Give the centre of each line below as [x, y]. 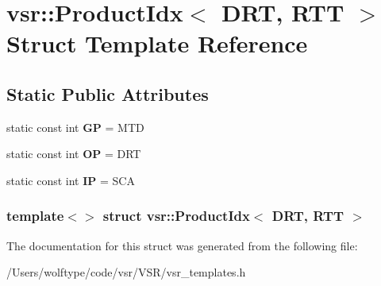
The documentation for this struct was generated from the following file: [182, 245]
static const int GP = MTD [75, 127]
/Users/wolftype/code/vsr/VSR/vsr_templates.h [126, 272]
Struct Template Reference [157, 43]
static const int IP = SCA [71, 180]
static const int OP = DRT [74, 154]
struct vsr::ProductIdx [176, 216]
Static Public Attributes [108, 93]
